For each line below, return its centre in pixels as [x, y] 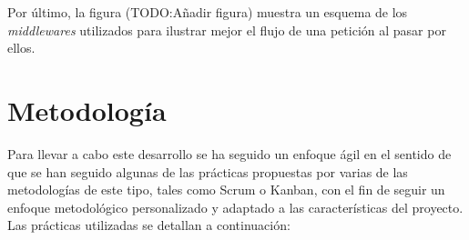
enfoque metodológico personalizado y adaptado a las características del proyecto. [235, 207]
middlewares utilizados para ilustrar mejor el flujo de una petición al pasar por [227, 30]
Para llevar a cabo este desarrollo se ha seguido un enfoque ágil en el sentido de [229, 153]
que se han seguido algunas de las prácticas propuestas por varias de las [208, 171]
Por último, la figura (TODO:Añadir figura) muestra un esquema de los [208, 12]
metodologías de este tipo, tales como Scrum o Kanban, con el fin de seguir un [226, 190]
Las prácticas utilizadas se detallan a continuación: [149, 225]
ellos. [21, 48]
